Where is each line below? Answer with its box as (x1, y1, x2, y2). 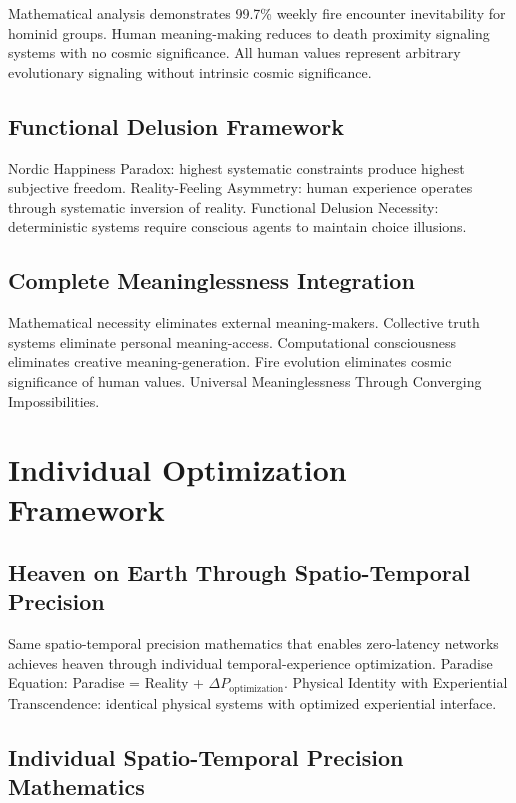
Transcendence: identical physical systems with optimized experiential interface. (8, 692, 497, 713)
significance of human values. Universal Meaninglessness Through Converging (8, 370, 482, 391)
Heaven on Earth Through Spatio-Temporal (8, 557, 471, 588)
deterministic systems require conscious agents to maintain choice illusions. (8, 216, 467, 237)
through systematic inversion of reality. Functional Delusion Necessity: (8, 196, 439, 217)
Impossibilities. (8, 390, 100, 411)
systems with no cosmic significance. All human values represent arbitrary (8, 42, 461, 63)
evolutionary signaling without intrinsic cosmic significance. (8, 61, 372, 82)
